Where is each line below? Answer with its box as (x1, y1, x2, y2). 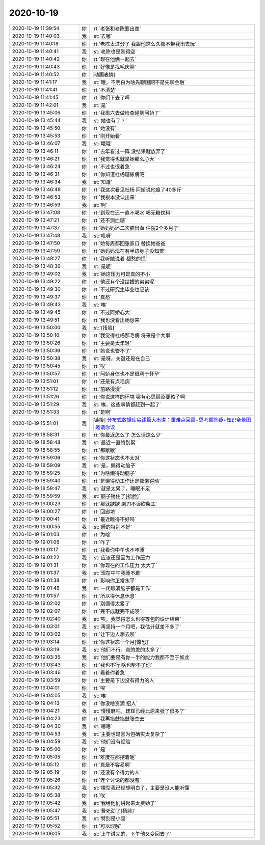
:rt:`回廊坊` (92, 508, 117, 515)
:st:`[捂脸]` (92, 324, 116, 331)
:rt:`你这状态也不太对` (92, 454, 141, 461)
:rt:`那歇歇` (92, 447, 117, 454)
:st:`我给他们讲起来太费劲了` (92, 799, 157, 806)
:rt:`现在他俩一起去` (92, 55, 136, 62)
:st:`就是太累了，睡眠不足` (92, 485, 152, 492)
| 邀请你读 (92, 424, 115, 431)
